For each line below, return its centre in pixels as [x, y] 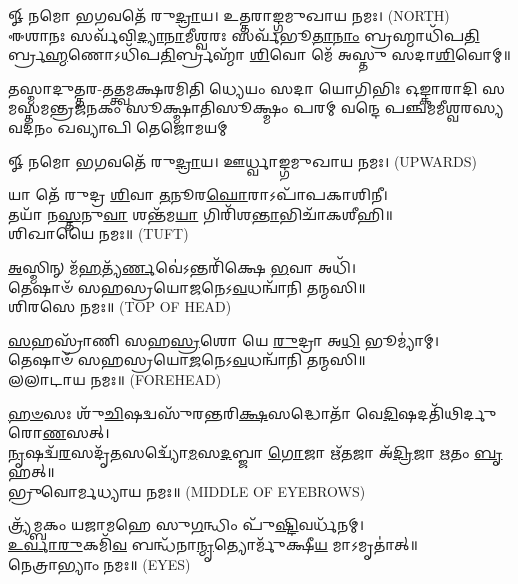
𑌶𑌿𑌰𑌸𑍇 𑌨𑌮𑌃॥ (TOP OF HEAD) [120, 306]
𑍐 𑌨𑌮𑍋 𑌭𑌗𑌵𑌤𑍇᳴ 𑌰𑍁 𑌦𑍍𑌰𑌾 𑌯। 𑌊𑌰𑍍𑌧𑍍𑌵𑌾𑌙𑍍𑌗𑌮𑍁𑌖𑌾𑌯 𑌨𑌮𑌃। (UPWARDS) [242, 160]
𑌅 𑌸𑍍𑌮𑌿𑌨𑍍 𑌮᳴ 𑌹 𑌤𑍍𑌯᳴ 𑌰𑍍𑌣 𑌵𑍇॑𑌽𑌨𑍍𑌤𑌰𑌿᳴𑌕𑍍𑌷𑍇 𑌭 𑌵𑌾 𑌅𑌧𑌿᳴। [182, 266]
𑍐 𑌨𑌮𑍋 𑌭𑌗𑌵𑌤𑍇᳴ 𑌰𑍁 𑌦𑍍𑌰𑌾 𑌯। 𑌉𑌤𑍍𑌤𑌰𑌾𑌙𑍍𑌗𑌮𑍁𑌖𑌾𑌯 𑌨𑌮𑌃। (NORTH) [229, 15]
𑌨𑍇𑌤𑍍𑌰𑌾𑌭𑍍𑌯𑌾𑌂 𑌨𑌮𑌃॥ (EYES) [99, 563]
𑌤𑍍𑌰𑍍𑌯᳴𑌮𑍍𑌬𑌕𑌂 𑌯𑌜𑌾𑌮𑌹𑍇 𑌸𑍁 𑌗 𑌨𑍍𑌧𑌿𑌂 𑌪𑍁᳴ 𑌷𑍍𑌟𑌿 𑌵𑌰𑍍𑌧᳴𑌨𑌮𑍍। [186, 524]
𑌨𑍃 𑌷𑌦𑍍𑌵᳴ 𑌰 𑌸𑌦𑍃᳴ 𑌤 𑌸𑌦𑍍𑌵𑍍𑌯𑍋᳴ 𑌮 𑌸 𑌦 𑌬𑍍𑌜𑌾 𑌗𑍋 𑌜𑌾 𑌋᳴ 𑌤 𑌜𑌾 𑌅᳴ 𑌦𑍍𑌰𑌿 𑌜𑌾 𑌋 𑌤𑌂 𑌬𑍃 [255, 451]
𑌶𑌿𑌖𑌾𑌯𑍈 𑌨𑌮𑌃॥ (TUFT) [98, 233]
